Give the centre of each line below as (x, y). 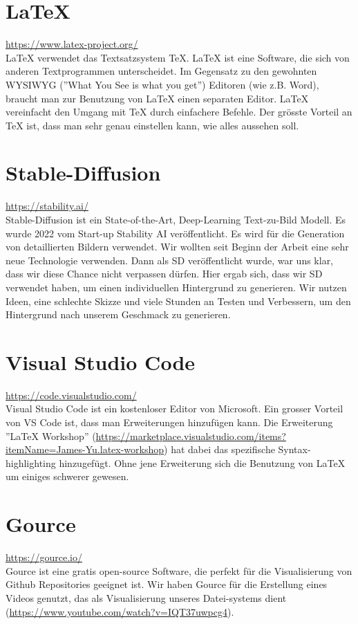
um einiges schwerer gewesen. (67, 476)
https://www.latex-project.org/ (72, 44)
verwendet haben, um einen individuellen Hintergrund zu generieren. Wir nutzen (176, 287)
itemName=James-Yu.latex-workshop (85, 449)
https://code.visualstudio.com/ (71, 395)
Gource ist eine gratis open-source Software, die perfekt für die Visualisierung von (179, 570)
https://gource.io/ (44, 557)
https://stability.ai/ (47, 206)
